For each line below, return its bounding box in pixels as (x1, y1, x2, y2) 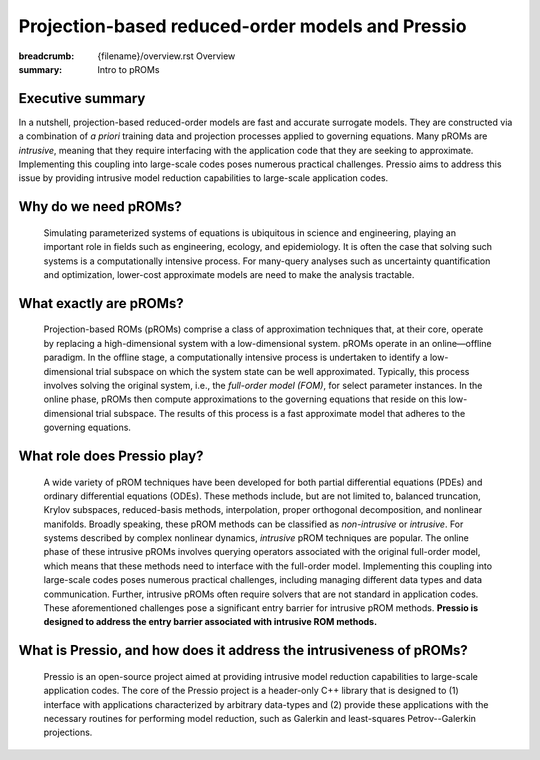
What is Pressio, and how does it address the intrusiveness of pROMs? (18, 642, 469, 659)
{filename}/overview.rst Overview (97, 50, 236, 62)
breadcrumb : (18, 50, 75, 62)
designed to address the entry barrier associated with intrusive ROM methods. (43, 616, 378, 628)
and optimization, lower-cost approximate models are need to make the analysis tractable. (43, 268, 415, 280)
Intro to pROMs (97, 63, 160, 75)
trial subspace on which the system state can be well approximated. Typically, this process (95, 365, 470, 377)
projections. (43, 726, 93, 739)
